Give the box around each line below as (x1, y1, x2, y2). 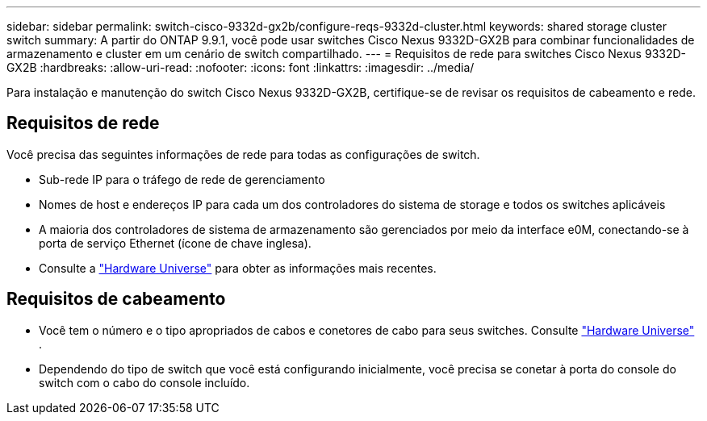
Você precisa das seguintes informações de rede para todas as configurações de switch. (6, 147, 480, 161)
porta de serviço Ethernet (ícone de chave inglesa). (39, 236, 312, 250)
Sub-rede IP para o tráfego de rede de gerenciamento (39, 172, 325, 186)
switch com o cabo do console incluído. (39, 375, 250, 390)
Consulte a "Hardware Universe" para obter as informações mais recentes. (39, 261, 437, 275)
